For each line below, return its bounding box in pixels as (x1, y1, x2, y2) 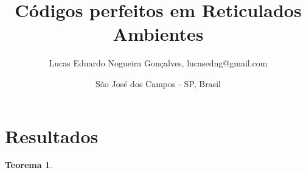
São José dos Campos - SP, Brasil (96, 77, 221, 90)
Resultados (5, 123, 99, 148)
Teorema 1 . (5, 158, 52, 171)
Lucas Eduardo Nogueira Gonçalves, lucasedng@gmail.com (49, 57, 268, 69)
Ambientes (113, 21, 204, 46)
